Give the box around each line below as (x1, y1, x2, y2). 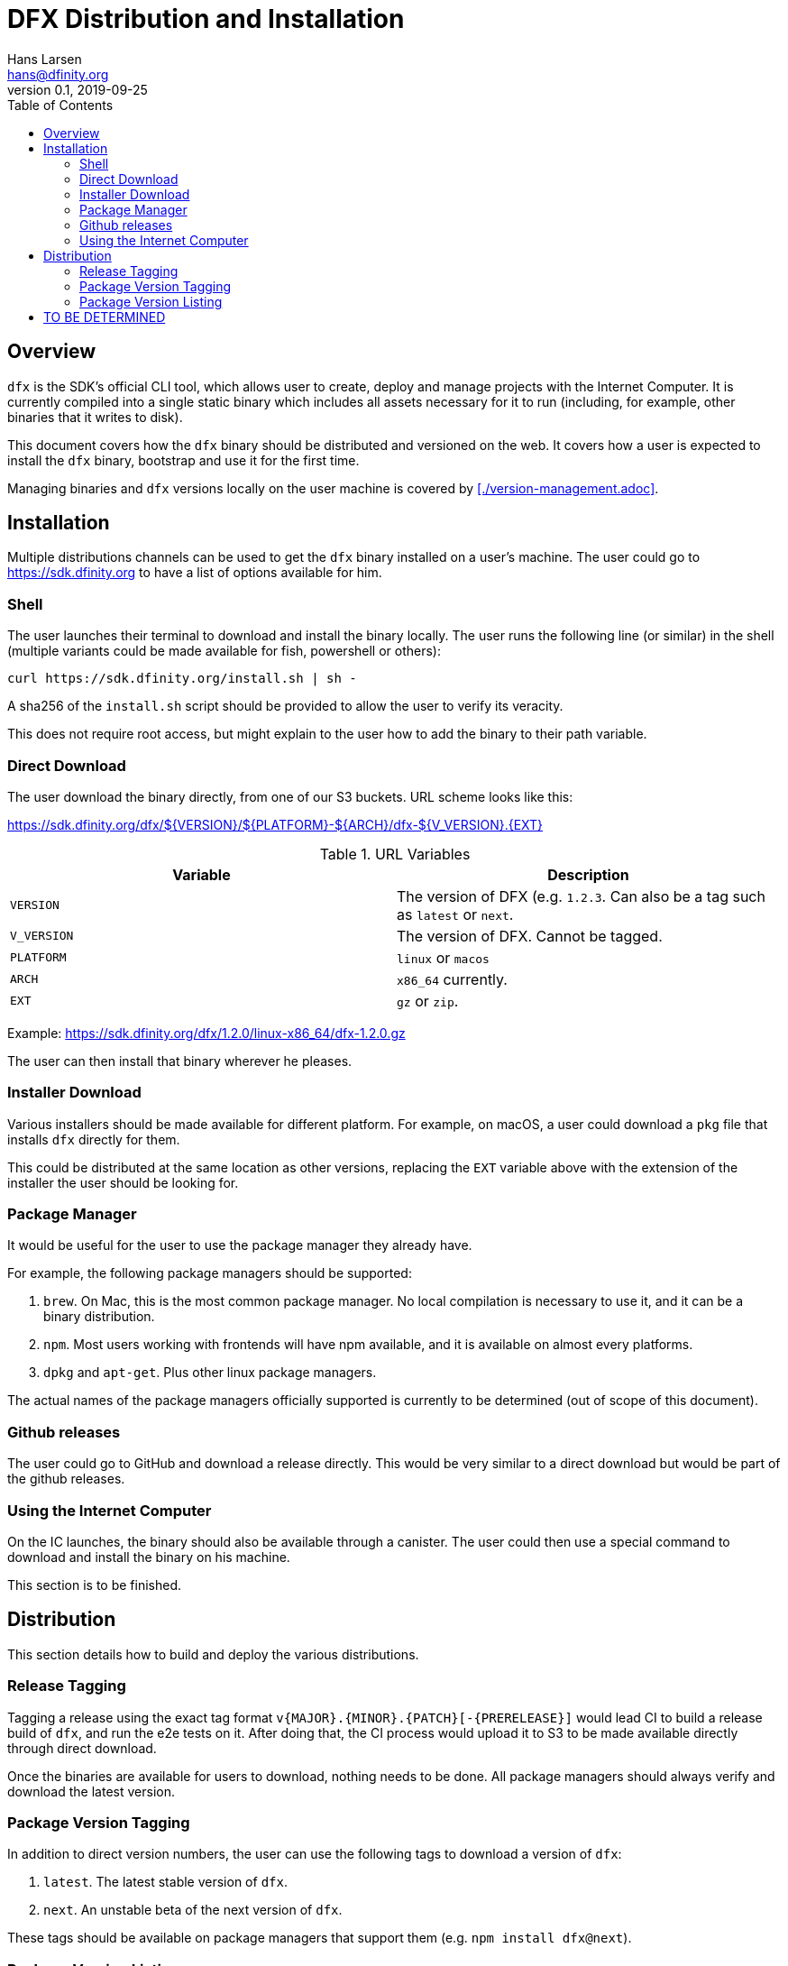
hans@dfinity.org (7, 66, 109, 82)
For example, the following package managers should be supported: (7, 1265, 412, 1282)
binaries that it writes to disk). (7, 409, 183, 425)
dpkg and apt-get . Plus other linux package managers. (43, 1364, 377, 1381)
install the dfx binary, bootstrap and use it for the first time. (7, 452, 360, 468)
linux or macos (397, 948, 490, 967)
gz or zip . (397, 991, 459, 1010)
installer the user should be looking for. (7, 1174, 239, 1190)
